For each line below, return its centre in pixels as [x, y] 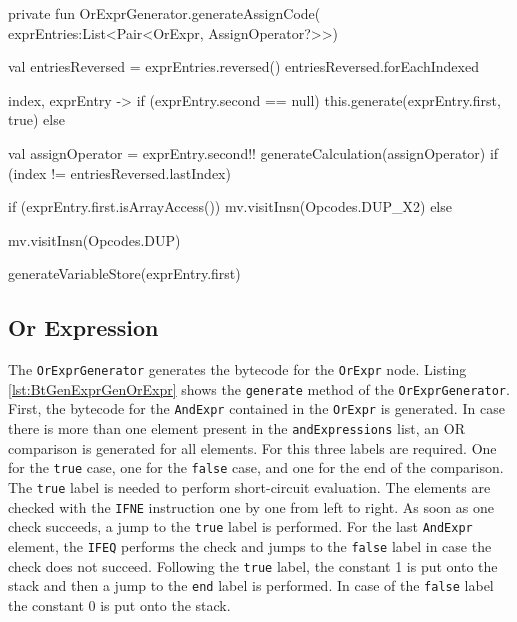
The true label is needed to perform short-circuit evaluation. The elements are [249, 487]
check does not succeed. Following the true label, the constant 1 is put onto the [253, 565]
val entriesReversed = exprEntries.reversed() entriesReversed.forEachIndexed [243, 66]
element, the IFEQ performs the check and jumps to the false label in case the [250, 545]
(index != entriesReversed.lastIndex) [119, 172]
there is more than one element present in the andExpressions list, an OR [236, 428]
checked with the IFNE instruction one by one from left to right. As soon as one [251, 506]
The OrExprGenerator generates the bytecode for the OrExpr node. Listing [237, 369]
